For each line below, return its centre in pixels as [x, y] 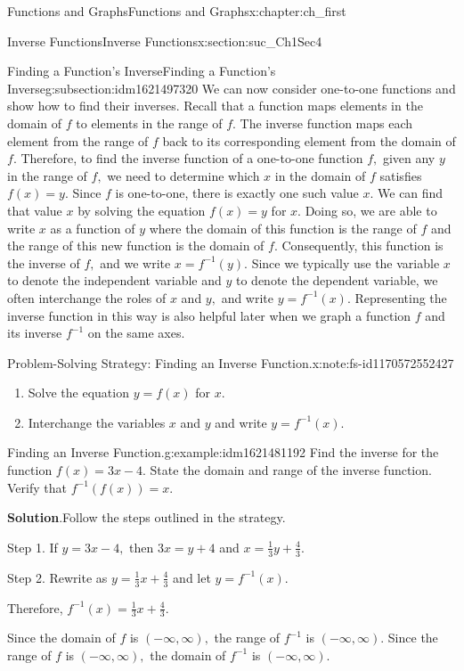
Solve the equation [78, 393]
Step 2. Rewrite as [57, 577]
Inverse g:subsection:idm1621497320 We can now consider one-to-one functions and [232, 88]
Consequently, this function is [362, 245]
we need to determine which [183, 175]
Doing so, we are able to [371, 210]
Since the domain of [61, 638]
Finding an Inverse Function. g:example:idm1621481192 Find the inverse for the [223, 452]
